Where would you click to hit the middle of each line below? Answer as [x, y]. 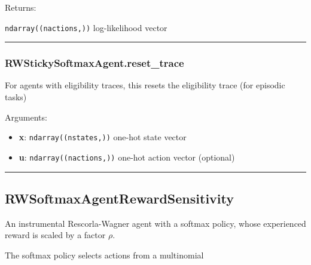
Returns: [21, 7]
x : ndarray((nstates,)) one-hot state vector [103, 137]
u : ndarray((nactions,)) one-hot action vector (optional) [127, 157]
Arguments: [26, 117]
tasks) [16, 97]
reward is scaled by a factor [55, 235]
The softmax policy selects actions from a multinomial [104, 255]
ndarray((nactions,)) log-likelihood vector [86, 27]
